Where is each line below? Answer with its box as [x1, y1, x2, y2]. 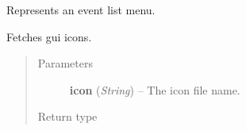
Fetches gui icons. [6, 28, 92, 44]
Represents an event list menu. [6, 2, 156, 17]
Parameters [37, 55, 93, 71]
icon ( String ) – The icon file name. [69, 81, 240, 98]
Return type [37, 108, 98, 125]
